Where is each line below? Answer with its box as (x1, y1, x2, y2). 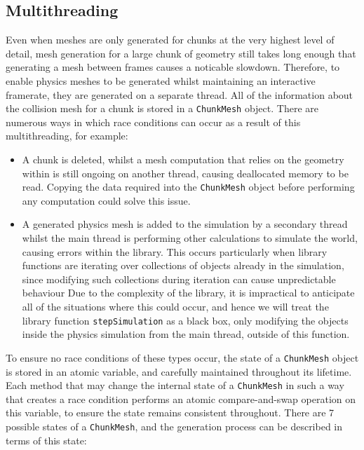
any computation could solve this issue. (22, 193, 191, 207)
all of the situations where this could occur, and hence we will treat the (22, 299, 329, 314)
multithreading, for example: (6, 128, 128, 143)
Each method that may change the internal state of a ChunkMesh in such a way (6, 378, 344, 393)
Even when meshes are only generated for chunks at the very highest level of (6, 32, 335, 47)
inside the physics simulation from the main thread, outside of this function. (22, 327, 350, 341)
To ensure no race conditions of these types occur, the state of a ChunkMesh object (6, 350, 359, 364)
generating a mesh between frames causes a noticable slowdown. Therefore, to (6, 60, 340, 74)
